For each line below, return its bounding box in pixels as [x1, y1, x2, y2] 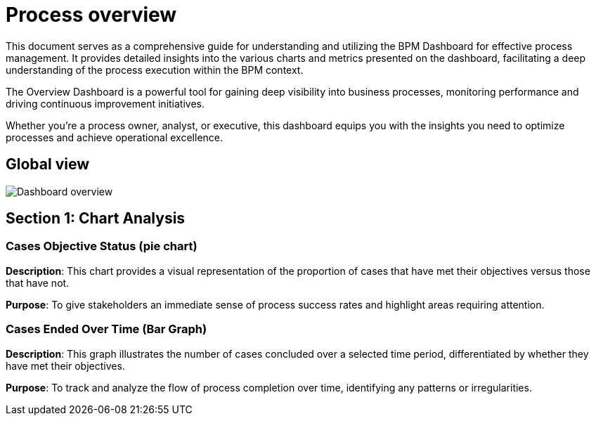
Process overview [6, 3, 177, 27]
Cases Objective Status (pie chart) [6, 239, 197, 254]
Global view [6, 155, 89, 174]
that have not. [6, 276, 70, 289]
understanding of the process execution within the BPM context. [6, 63, 304, 76]
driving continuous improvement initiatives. [6, 97, 205, 110]
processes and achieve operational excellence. [6, 131, 223, 143]
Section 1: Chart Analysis [6, 209, 186, 228]
